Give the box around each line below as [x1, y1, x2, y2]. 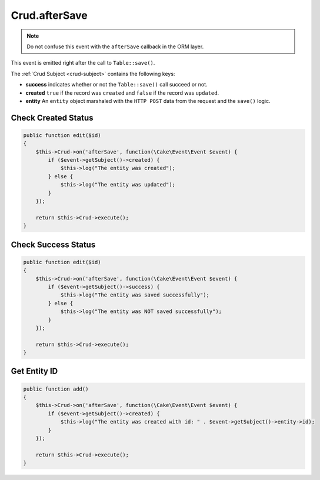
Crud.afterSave [11, 9, 88, 22]
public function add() [23, 385, 89, 392]
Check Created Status [11, 112, 94, 123]
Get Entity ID [11, 366, 58, 376]
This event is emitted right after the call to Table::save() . [11, 59, 155, 66]
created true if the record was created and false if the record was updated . [25, 89, 219, 96]
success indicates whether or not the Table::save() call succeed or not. [25, 81, 208, 88]
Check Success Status [11, 239, 96, 249]
